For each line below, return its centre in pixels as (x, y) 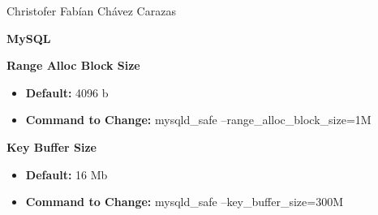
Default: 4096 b (67, 92)
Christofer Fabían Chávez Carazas (91, 11)
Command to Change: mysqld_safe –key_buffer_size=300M (185, 202)
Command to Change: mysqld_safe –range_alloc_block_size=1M (198, 120)
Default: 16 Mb (67, 174)
